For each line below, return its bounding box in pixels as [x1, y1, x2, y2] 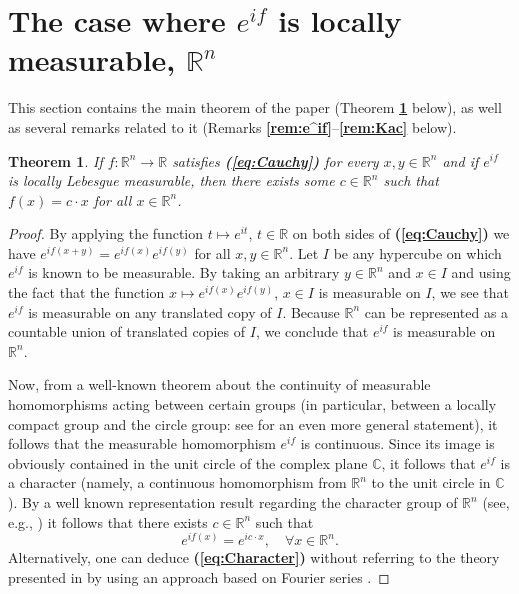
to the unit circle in [371, 472, 491, 493]
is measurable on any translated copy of [28, 301, 272, 322]
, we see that [431, 282, 510, 303]
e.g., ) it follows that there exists [8, 511, 208, 532]
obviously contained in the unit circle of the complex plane [8, 452, 368, 473]
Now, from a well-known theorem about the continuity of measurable [8, 374, 431, 395]
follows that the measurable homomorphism [8, 433, 276, 454]
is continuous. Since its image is [300, 433, 495, 454]
